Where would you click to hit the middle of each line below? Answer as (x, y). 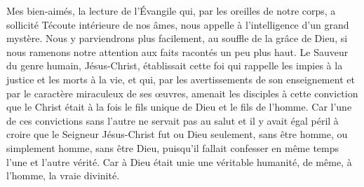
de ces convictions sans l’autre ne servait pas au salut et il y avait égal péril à (173, 120)
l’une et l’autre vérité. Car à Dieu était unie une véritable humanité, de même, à (179, 161)
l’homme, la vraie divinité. (63, 175)
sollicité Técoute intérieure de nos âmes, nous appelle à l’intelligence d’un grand (178, 24)
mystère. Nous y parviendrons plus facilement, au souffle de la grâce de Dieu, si (177, 38)
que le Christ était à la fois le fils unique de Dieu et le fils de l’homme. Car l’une (179, 107)
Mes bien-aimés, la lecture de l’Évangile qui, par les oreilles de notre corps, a (171, 11)
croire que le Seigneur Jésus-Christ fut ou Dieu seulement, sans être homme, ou (177, 134)
